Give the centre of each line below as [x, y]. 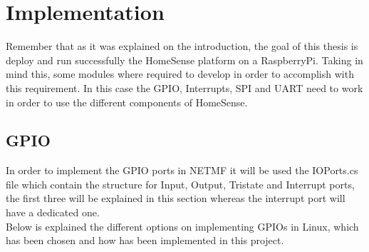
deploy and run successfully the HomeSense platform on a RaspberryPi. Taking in [184, 60]
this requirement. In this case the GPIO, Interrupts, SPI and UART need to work [184, 87]
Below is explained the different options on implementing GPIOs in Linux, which [182, 226]
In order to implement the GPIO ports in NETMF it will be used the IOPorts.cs [182, 170]
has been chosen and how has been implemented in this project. [145, 240]
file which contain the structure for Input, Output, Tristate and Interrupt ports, [180, 184]
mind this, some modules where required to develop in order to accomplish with [180, 74]
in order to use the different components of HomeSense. [127, 102]
